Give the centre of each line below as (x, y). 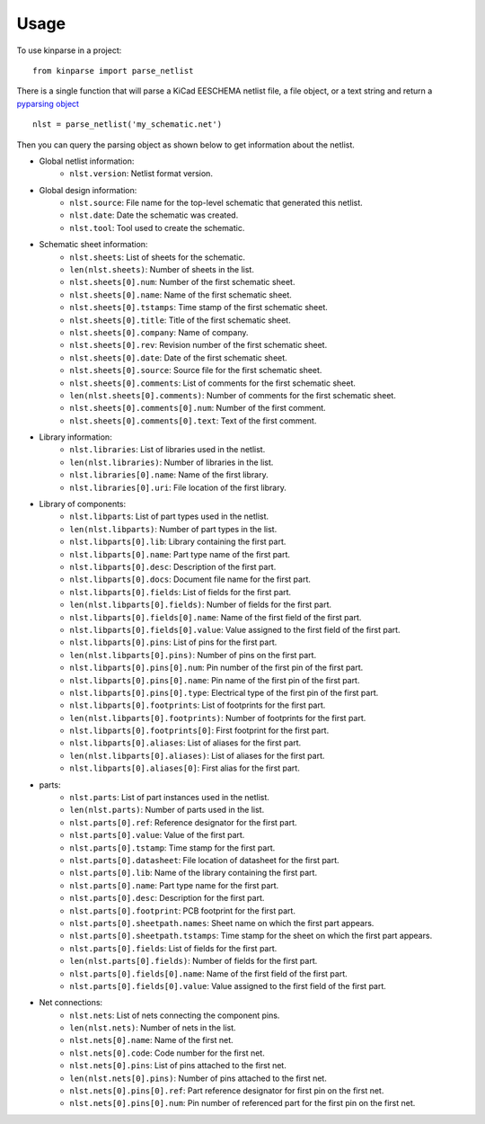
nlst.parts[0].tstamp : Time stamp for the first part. (172, 847)
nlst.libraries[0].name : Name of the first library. (169, 475)
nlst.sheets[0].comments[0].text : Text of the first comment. (193, 420)
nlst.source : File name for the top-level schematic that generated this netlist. (216, 203)
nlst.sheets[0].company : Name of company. (159, 332)
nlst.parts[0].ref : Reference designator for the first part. (183, 822)
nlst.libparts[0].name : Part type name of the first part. (180, 554)
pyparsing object (48, 103)
